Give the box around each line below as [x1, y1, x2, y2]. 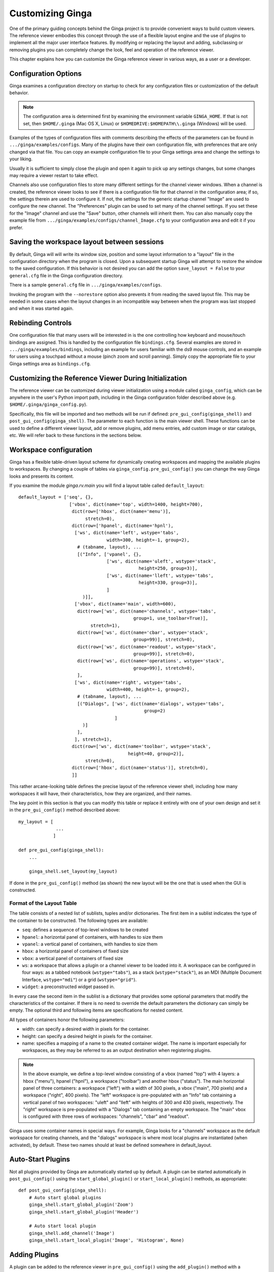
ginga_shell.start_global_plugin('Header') [28, 1209, 139, 1215]
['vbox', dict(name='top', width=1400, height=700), [69, 501, 203, 507]
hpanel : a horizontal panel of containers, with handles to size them [22, 934, 163, 940]
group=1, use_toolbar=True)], [133, 616, 209, 621]
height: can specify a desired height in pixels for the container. [22, 1033, 153, 1039]
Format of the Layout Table [9, 900, 77, 907]
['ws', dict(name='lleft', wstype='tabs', [107, 572, 214, 579]
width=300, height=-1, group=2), [107, 537, 190, 543]
